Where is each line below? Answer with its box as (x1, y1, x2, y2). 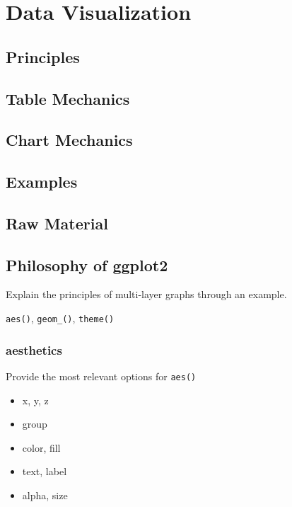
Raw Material (6, 212, 108, 234)
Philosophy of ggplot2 (6, 253, 168, 275)
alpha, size (22, 487, 68, 502)
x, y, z (22, 392, 49, 407)
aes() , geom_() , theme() (6, 311, 115, 326)
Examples (6, 171, 78, 193)
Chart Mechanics (6, 129, 133, 151)
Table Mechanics (6, 87, 130, 109)
